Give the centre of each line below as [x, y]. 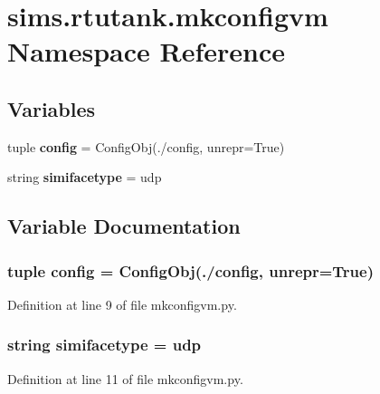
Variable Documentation [124, 226]
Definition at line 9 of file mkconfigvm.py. [122, 304]
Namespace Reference [146, 51]
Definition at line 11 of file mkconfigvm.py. [125, 378]
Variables [52, 108]
